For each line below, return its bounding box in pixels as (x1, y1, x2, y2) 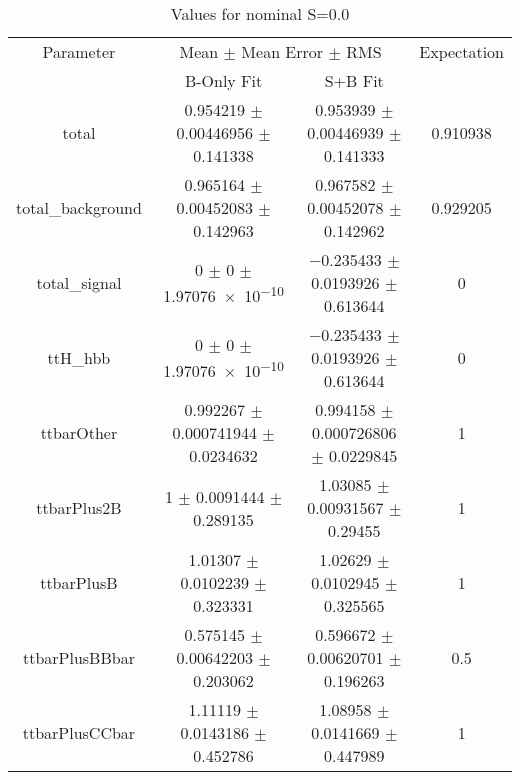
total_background (16, 196, 142, 219)
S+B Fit (324, 69, 384, 92)
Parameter (42, 40, 116, 63)
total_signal (36, 271, 122, 294)
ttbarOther (40, 421, 118, 444)
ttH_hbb (47, 346, 111, 369)
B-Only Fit (184, 69, 263, 92)
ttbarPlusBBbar (22, 646, 135, 669)
